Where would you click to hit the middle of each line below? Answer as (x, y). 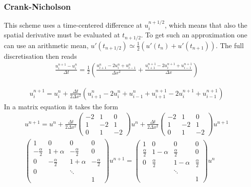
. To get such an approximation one (194, 35)
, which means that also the (206, 25)
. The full (230, 45)
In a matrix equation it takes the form (61, 106)
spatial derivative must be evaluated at (62, 35)
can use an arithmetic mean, (46, 45)
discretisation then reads (40, 56)
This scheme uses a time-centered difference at (73, 25)
